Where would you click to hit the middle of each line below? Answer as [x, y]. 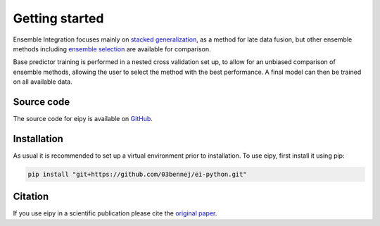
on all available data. [43, 82]
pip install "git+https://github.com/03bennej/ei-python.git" [137, 174]
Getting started [58, 18]
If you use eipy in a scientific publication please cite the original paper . [115, 213]
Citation [31, 197]
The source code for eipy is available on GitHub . [83, 119]
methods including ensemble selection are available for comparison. [112, 49]
